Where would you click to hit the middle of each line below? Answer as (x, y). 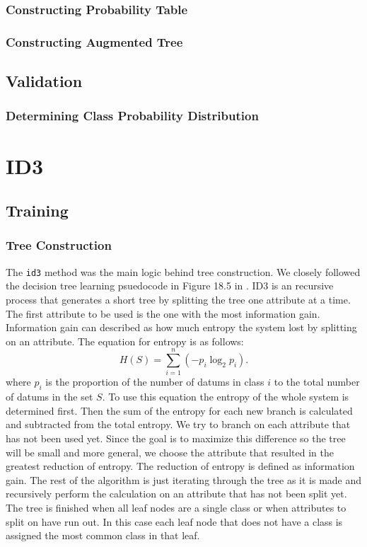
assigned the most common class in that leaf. (103, 535)
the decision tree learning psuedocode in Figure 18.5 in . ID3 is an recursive (170, 286)
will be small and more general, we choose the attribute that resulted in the (170, 452)
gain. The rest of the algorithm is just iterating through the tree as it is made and (184, 479)
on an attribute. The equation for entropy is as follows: (125, 341)
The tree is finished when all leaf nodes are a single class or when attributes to (176, 507)
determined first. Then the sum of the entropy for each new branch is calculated (179, 410)
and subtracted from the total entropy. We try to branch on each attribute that (178, 424)
